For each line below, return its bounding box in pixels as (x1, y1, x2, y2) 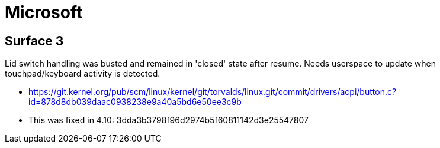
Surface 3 (5, 33, 64, 48)
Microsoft (5, 2, 83, 22)
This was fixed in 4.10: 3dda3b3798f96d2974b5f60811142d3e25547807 (28, 115, 309, 126)
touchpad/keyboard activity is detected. (5, 68, 160, 79)
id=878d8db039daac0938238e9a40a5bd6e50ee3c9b (28, 97, 242, 107)
